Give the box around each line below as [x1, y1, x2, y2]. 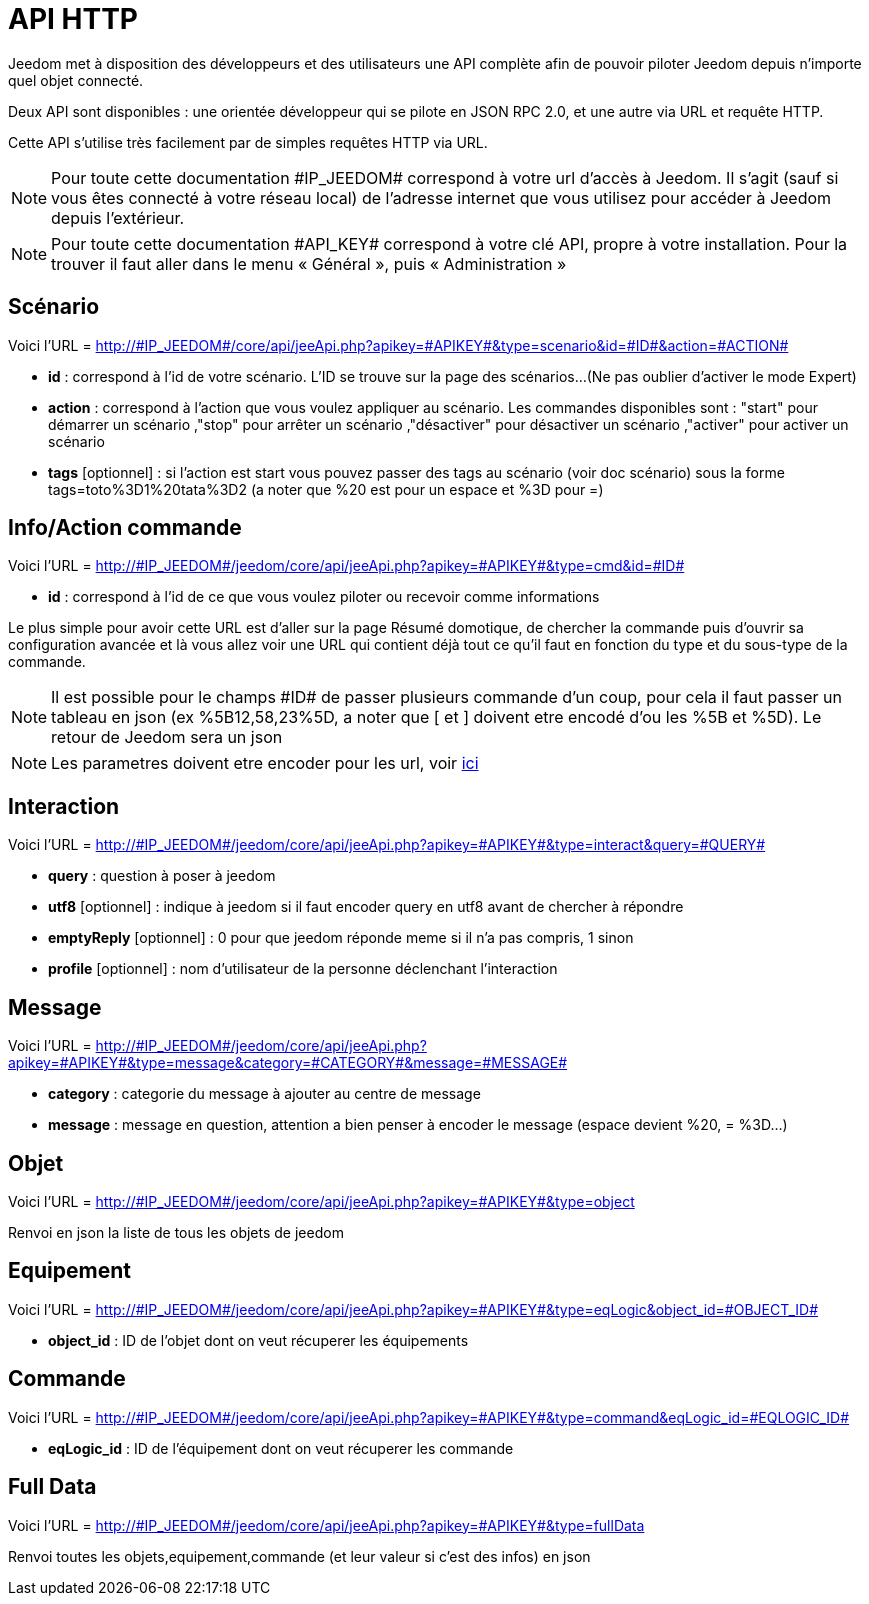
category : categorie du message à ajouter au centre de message [48, 1085, 481, 1103]
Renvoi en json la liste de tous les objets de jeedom [8, 1223, 344, 1241]
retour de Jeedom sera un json [51, 727, 283, 748]
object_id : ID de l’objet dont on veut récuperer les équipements [48, 1331, 469, 1349]
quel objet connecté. [8, 71, 144, 89]
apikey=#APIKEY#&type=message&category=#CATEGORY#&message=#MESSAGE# [8, 1054, 568, 1072]
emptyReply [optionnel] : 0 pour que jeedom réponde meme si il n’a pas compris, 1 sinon [48, 929, 634, 947]
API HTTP [8, 2, 138, 36]
